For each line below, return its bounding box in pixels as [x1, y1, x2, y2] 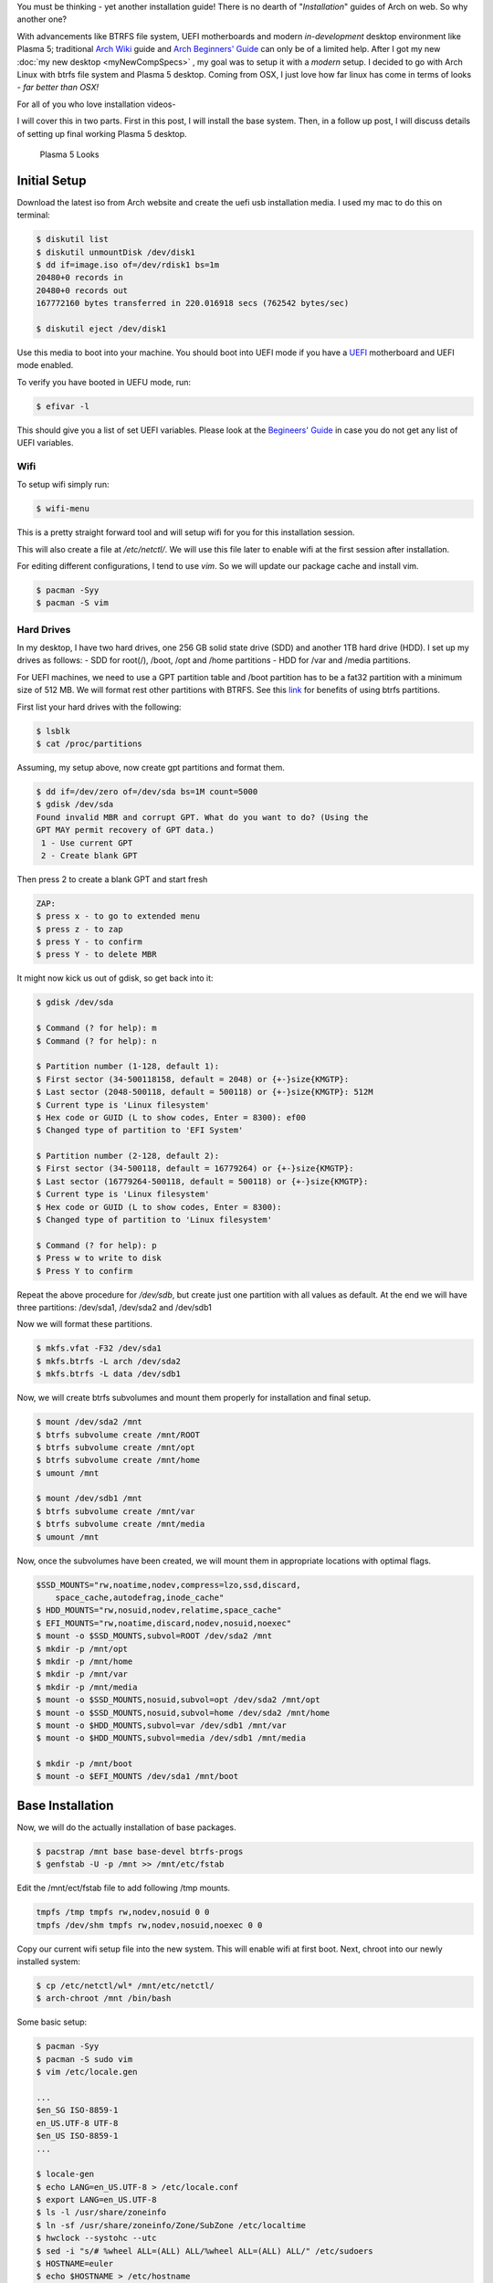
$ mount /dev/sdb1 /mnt [36, 1493, 143, 1504]
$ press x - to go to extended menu [36, 911, 201, 921]
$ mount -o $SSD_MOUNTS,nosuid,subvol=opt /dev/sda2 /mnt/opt [36, 1695, 320, 1705]
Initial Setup [16, 173, 87, 188]
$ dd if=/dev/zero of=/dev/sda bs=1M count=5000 [36, 786, 258, 796]
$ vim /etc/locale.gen [36, 2067, 138, 2078]
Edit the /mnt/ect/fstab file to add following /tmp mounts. [16, 1882, 231, 1894]
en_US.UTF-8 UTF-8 [36, 2118, 119, 2128]
